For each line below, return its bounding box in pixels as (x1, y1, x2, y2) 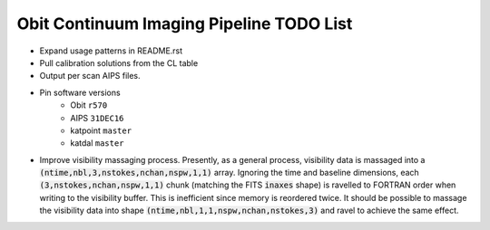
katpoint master (70, 125, 132, 136)
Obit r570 (70, 100, 108, 110)
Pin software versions (39, 87, 122, 98)
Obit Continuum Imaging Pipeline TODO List (16, 14, 353, 34)
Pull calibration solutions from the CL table (39, 57, 199, 68)
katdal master (70, 138, 124, 149)
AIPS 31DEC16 (70, 112, 124, 123)
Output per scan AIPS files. (39, 71, 141, 81)
